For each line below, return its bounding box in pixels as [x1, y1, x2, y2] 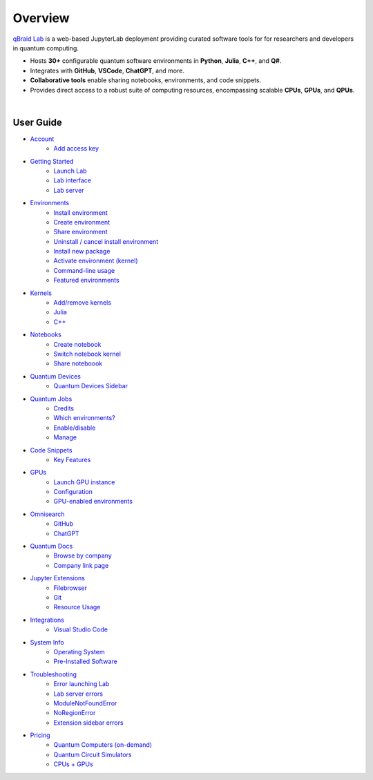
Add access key [53, 144, 99, 153]
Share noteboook [53, 359, 103, 368]
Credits [53, 404, 75, 412]
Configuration [53, 488, 93, 496]
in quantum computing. [12, 44, 79, 52]
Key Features [53, 455, 91, 464]
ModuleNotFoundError [53, 698, 117, 707]
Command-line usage [53, 266, 115, 274]
